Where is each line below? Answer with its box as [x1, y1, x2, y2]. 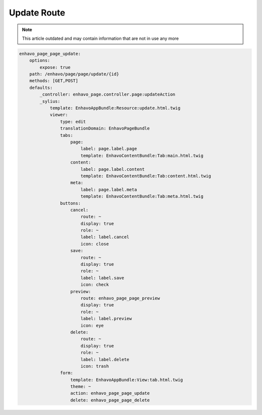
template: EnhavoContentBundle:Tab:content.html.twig [80, 173, 211, 179]
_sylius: [39, 99, 61, 104]
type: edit [60, 119, 86, 124]
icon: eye [80, 323, 104, 328]
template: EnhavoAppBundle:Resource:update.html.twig [49, 105, 180, 111]
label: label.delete [80, 357, 130, 362]
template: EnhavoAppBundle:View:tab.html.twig [70, 377, 183, 382]
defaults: [29, 85, 53, 90]
